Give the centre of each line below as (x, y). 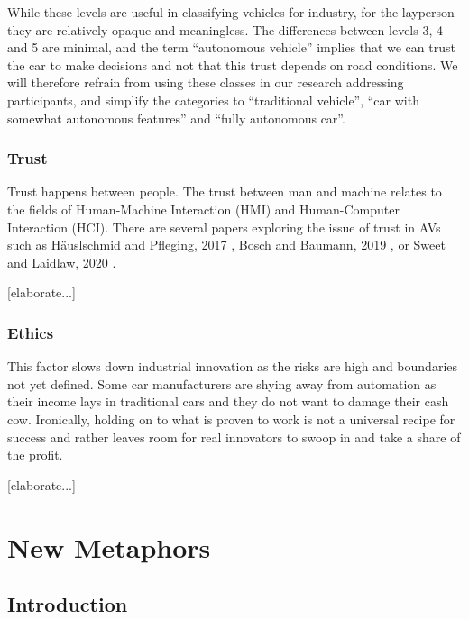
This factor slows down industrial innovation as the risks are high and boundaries (233, 366)
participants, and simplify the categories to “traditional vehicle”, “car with (213, 100)
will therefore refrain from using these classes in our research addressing (206, 82)
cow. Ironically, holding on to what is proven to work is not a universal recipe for (231, 419)
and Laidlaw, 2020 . (62, 262)
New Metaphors (109, 546)
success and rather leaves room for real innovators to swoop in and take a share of (234, 437)
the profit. (35, 455)
